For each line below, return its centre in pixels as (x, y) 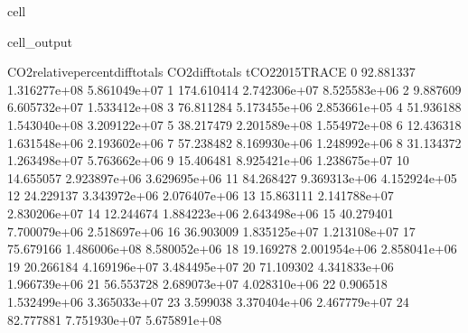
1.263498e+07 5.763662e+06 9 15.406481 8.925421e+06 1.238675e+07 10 (208, 160)
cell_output (40, 41)
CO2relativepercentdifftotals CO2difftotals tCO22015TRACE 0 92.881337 (211, 72)
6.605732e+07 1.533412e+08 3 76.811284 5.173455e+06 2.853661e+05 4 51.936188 (234, 107)
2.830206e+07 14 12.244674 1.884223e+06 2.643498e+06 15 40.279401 (201, 213)
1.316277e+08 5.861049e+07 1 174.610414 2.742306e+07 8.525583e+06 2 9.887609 (234, 89)
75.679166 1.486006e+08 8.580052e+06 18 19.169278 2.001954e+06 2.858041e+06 (232, 249)
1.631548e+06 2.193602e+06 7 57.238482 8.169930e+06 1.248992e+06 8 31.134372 (234, 142)
